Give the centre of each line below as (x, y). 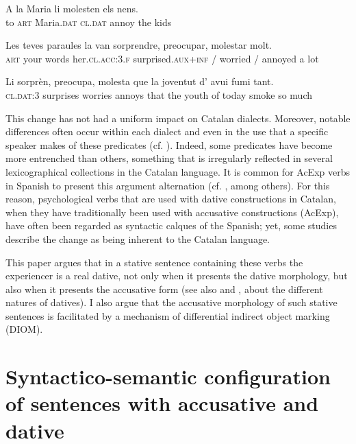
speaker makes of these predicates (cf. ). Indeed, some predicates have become (169, 144)
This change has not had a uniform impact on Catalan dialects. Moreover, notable (178, 118)
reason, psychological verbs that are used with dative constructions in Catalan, (171, 199)
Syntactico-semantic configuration (168, 376)
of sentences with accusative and (162, 403)
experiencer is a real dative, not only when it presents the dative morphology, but (177, 276)
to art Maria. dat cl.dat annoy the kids (89, 22)
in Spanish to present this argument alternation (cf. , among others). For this (168, 185)
